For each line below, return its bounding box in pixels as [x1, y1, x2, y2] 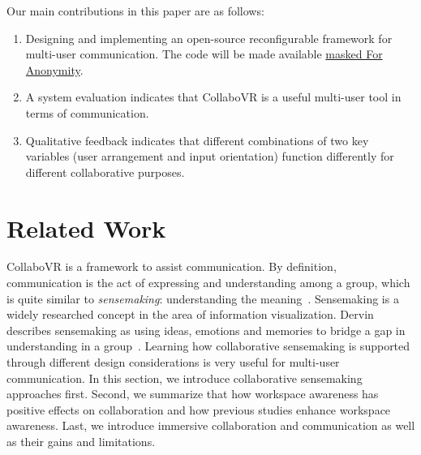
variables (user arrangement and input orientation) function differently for [25, 148, 394, 165]
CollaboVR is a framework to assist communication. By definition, [6, 258, 337, 275]
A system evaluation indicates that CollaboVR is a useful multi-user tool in [25, 88, 402, 105]
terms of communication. [25, 104, 149, 121]
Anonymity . [25, 61, 84, 78]
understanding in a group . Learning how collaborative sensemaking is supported [6, 337, 410, 354]
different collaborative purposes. [25, 163, 185, 180]
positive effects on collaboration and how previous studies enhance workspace [6, 401, 391, 418]
